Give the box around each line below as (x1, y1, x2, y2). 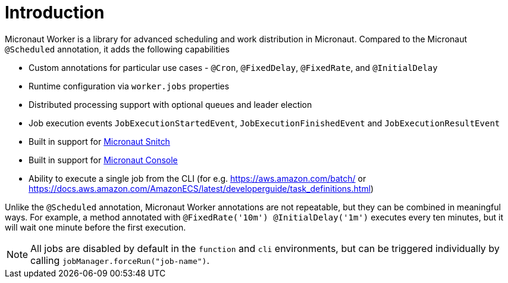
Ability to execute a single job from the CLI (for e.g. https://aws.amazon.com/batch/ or (29, 173, 366, 184)
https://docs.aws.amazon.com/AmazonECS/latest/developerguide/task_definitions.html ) (29, 183, 374, 194)
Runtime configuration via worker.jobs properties (29, 80, 230, 91)
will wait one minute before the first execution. (5, 222, 186, 232)
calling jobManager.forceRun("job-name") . (30, 254, 209, 266)
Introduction (5, 2, 105, 23)
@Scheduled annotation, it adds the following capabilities (5, 43, 230, 54)
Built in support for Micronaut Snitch (29, 136, 170, 147)
